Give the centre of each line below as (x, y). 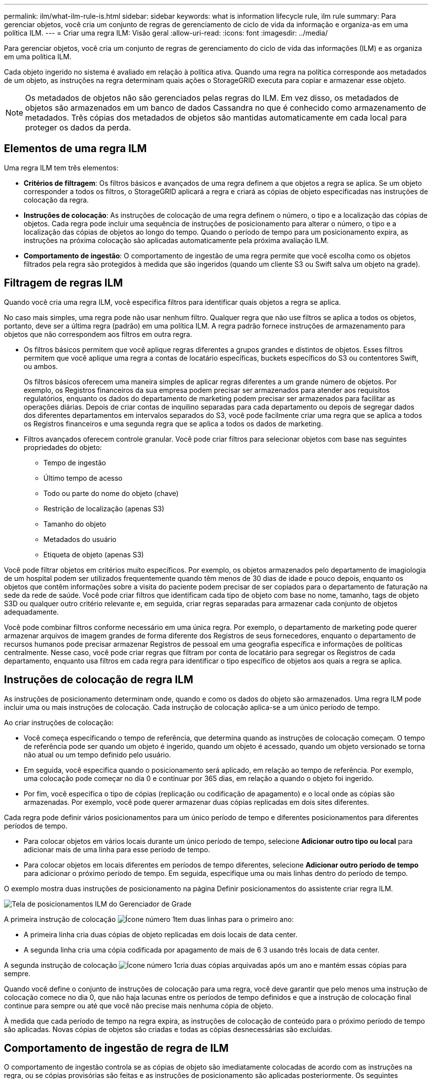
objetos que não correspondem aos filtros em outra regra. (98, 334)
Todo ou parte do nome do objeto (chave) (111, 493)
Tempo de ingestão (75, 462)
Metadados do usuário (80, 539)
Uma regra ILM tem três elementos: (61, 167)
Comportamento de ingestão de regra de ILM (116, 1048)
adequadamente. (32, 612)
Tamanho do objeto (75, 524)
